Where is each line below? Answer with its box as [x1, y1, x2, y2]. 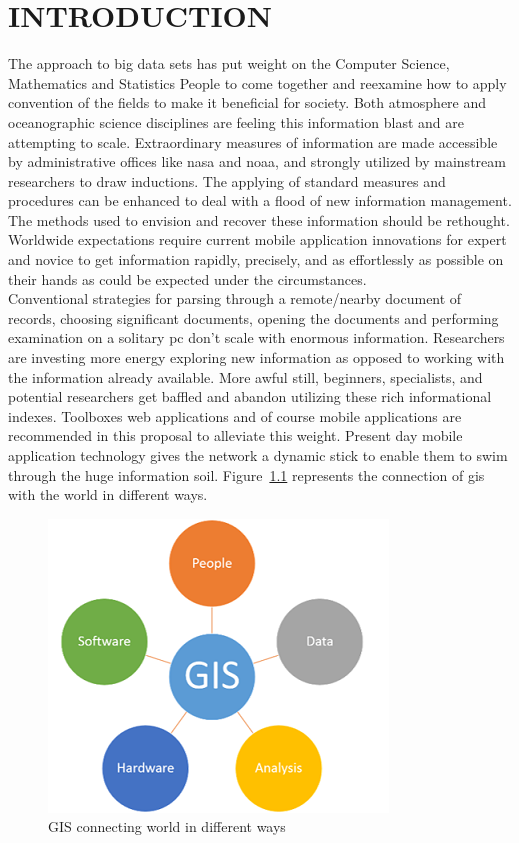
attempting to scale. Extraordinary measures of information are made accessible [8, 131, 498, 152]
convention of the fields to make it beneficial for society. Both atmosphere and [8, 92, 487, 113]
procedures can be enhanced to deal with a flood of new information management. [8, 190, 512, 211]
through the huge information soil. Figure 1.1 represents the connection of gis [8, 464, 485, 485]
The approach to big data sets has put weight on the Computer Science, [8, 53, 450, 74]
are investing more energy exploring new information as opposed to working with [8, 347, 505, 368]
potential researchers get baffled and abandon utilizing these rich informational [8, 386, 492, 407]
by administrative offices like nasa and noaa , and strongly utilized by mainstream [8, 151, 506, 172]
